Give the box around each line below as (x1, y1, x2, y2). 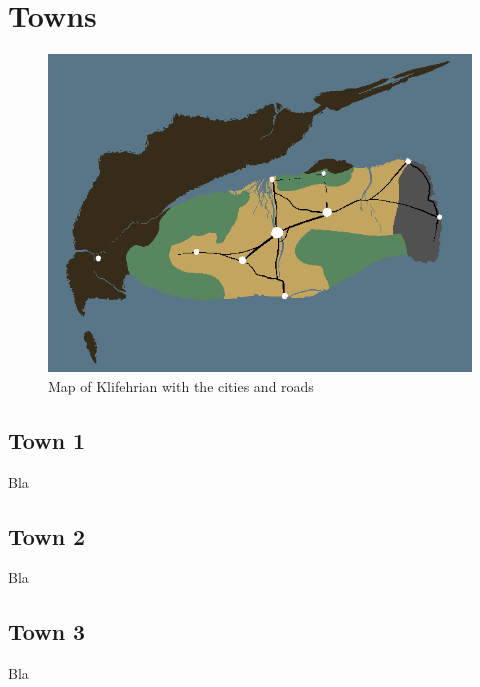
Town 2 (8, 520, 86, 551)
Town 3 (8, 616, 86, 647)
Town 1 (8, 424, 86, 455)
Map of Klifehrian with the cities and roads (48, 375, 314, 396)
